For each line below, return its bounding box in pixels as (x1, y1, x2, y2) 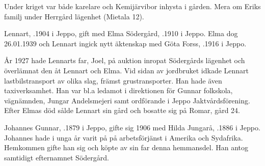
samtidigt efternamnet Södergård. (4, 152, 109, 162)
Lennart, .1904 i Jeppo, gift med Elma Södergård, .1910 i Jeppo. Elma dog (4, 28, 238, 39)
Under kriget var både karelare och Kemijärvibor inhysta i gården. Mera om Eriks (4, 1, 261, 11)
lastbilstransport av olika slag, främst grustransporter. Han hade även (4, 75, 222, 86)
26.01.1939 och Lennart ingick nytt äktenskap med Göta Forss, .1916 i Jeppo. (4, 38, 247, 48)
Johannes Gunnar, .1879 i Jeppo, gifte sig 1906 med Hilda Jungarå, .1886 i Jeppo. (4, 122, 260, 132)
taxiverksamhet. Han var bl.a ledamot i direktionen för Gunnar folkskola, (4, 85, 233, 96)
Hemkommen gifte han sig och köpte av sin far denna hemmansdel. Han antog (4, 142, 248, 153)
